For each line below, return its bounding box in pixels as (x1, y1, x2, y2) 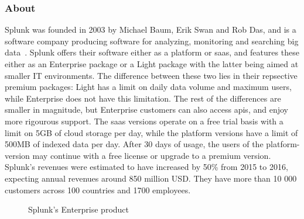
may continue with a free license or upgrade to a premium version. (32, 149, 271, 161)
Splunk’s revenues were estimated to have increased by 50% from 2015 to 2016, (5, 161, 288, 173)
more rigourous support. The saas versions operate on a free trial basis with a (5, 114, 283, 127)
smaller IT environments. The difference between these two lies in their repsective (5, 69, 298, 81)
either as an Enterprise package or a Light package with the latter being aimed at (5, 58, 299, 69)
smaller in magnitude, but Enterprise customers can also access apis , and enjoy (5, 103, 288, 116)
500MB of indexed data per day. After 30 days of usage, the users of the (5, 138, 264, 150)
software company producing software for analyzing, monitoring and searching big (5, 34, 299, 47)
